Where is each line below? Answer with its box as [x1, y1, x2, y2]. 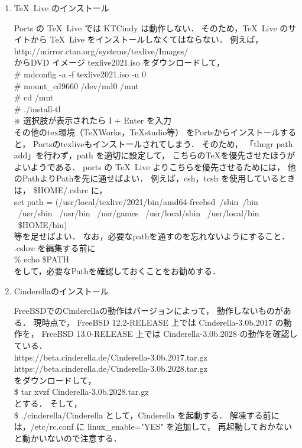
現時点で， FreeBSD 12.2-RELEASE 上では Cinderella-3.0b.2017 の [33, 316, 284, 328]
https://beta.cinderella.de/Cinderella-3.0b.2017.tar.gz [14, 350, 207, 363]
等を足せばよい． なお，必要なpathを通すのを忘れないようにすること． [14, 230, 290, 242]
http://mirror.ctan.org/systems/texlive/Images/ [14, 44, 189, 57]
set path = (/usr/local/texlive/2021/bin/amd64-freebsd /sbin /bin [14, 195, 258, 207]
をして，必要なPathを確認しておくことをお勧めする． [14, 265, 220, 277]
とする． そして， [14, 397, 82, 409]
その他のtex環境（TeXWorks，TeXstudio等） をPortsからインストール [14, 125, 280, 138]
